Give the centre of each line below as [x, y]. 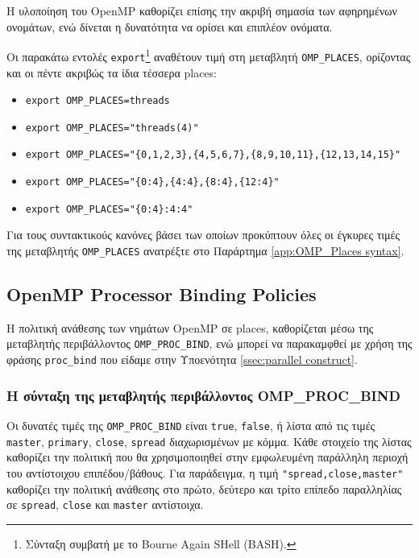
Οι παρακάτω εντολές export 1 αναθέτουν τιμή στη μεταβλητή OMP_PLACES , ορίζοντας [209, 55]
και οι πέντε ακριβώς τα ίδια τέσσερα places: [112, 72]
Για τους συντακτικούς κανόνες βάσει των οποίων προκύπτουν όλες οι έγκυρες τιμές [203, 235]
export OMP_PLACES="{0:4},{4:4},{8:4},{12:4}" [152, 182]
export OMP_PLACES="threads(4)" [112, 128]
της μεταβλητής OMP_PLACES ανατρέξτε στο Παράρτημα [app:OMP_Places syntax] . [205, 250]
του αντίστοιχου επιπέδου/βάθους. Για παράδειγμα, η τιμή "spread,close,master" [205, 472]
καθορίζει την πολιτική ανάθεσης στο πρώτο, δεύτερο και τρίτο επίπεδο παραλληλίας [204, 488]
